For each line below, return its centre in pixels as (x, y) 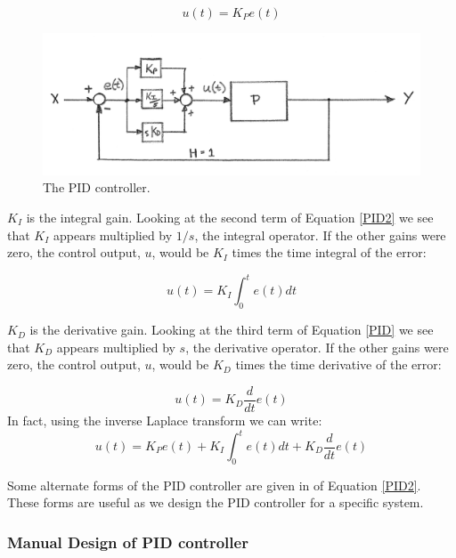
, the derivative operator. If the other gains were (317, 347)
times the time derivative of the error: (338, 364)
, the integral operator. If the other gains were (320, 235)
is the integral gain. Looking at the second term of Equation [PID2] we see (230, 218)
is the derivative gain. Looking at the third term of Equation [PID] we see (232, 330)
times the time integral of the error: (329, 252)
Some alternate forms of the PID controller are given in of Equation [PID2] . (214, 485)
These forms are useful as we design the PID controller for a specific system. (216, 502)
